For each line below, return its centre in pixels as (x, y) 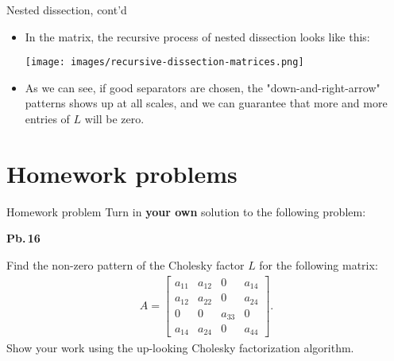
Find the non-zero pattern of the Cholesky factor (126, 264)
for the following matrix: (319, 264)
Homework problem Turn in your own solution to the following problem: (186, 211)
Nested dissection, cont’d (67, 10)
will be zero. (114, 119)
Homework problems (122, 173)
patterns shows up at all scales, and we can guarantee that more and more (206, 103)
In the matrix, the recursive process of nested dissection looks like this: (197, 36)
